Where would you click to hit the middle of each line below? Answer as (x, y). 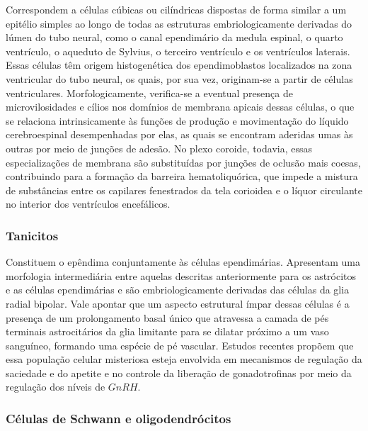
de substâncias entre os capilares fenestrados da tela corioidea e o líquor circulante (184, 190)
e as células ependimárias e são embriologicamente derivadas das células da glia (178, 290)
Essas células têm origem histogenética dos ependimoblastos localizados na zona (179, 65)
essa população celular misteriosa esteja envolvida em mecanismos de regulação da (184, 359)
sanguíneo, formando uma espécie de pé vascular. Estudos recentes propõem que (180, 345)
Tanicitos (32, 235)
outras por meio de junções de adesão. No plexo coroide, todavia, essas (159, 148)
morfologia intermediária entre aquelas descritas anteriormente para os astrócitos (181, 275)
